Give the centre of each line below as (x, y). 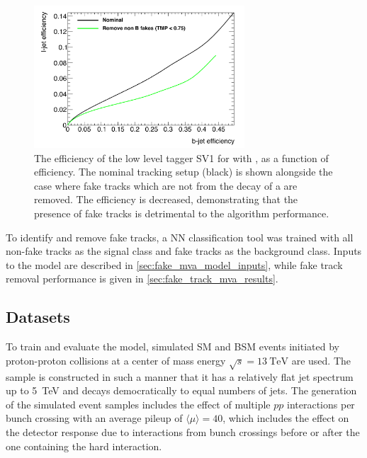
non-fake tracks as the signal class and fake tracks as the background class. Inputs (184, 251)
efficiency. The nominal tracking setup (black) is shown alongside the (183, 172)
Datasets (38, 317)
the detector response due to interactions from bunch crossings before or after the (183, 431)
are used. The (321, 360)
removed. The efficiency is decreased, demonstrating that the (166, 199)
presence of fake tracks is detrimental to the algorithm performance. (182, 213)
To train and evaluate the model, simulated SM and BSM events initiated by (173, 347)
